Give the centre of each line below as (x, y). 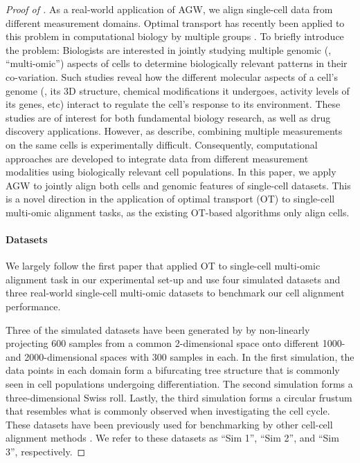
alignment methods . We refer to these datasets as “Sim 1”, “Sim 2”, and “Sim (172, 438)
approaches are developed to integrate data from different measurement (157, 158)
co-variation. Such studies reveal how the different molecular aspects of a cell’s (172, 76)
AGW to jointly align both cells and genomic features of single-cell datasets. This (178, 185)
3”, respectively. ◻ (46, 452)
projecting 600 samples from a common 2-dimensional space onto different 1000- (175, 343)
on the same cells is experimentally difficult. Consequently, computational (162, 144)
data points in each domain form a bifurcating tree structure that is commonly (173, 370)
